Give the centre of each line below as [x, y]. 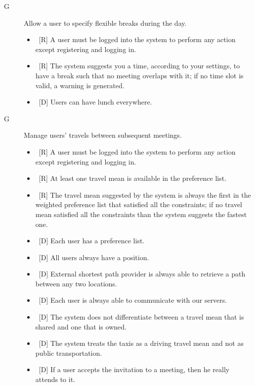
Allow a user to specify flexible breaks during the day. [105, 23]
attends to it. [55, 379]
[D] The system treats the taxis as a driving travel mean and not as [141, 343]
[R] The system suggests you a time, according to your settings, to [139, 66]
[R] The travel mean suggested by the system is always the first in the [145, 194]
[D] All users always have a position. [94, 257]
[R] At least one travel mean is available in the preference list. [133, 178]
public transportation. [69, 353]
